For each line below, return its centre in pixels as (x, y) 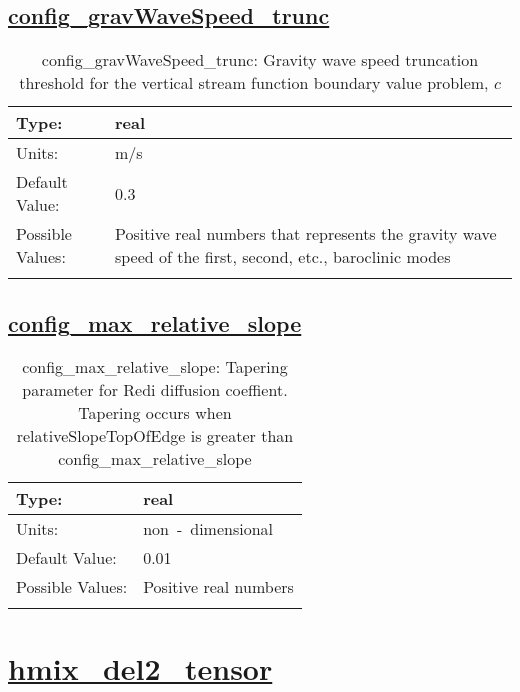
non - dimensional (208, 529)
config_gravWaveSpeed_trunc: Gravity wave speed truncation (260, 60)
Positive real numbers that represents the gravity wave (305, 234)
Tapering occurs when (155, 413)
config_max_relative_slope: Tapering (155, 367)
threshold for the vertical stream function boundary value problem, (254, 83)
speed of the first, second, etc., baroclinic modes (282, 257)
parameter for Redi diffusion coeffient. (155, 390)
